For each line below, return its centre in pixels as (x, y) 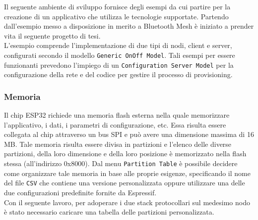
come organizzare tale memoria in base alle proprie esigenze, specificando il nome (127, 173)
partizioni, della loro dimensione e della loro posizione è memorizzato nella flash (125, 154)
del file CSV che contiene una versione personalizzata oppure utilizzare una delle (125, 183)
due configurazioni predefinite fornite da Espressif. (80, 192)
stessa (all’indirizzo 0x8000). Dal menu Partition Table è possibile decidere (121, 163)
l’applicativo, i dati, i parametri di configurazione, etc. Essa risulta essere (115, 124)
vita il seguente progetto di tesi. (52, 35)
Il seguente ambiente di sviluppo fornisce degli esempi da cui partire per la (117, 6)
